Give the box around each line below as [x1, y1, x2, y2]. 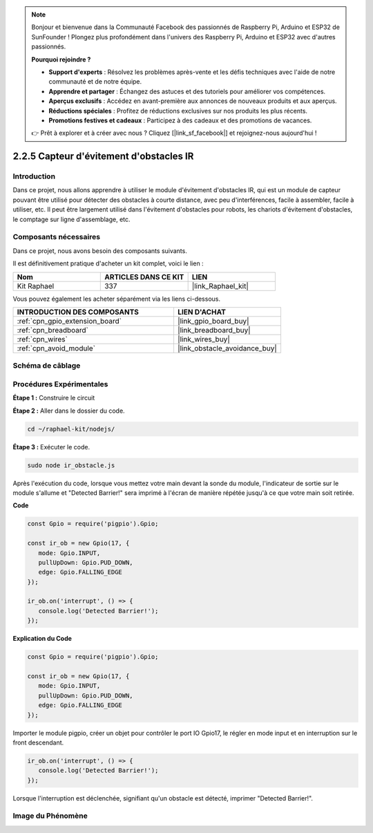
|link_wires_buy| [177, 334, 231, 344]
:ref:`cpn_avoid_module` [17, 343, 96, 353]
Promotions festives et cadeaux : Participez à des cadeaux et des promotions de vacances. [48, 116, 312, 124]
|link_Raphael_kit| [191, 281, 249, 290]
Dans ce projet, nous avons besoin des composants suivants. [12, 246, 188, 255]
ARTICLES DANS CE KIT [104, 272, 184, 281]
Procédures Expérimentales [12, 379, 108, 389]
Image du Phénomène [12, 811, 88, 821]
